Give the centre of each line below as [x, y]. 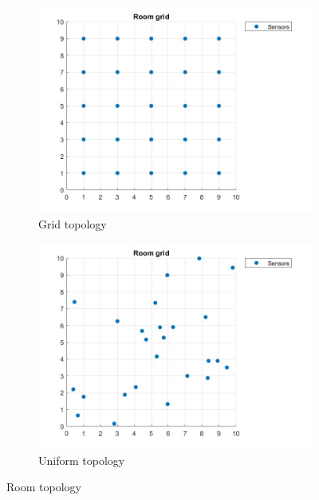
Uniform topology [82, 460]
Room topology [44, 487]
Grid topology [73, 223]
